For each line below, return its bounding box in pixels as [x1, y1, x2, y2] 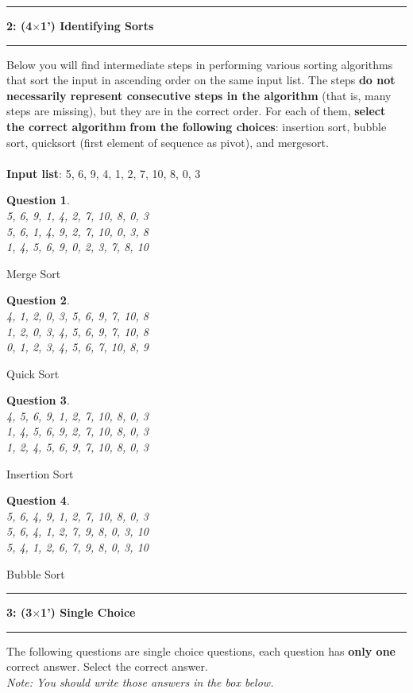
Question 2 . [6, 292, 70, 308]
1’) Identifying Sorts [41, 17, 154, 33]
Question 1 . [6, 192, 70, 208]
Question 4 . [6, 492, 70, 509]
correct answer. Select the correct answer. [6, 658, 208, 675]
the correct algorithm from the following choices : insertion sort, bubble [6, 118, 387, 134]
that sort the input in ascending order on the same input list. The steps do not [6, 72, 396, 88]
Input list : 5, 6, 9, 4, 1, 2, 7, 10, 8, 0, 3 [6, 165, 201, 181]
